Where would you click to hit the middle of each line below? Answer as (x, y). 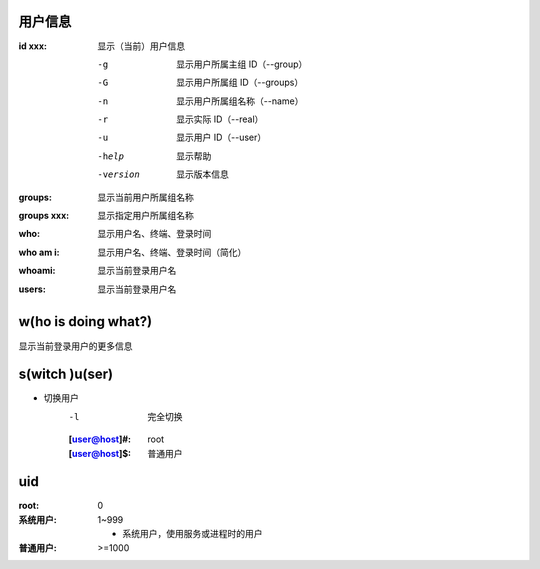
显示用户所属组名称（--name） (240, 101)
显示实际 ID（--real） (220, 119)
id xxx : (32, 46)
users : (32, 289)
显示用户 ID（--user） (221, 137)
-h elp (111, 156)
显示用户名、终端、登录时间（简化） (172, 252)
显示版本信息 (202, 174)
